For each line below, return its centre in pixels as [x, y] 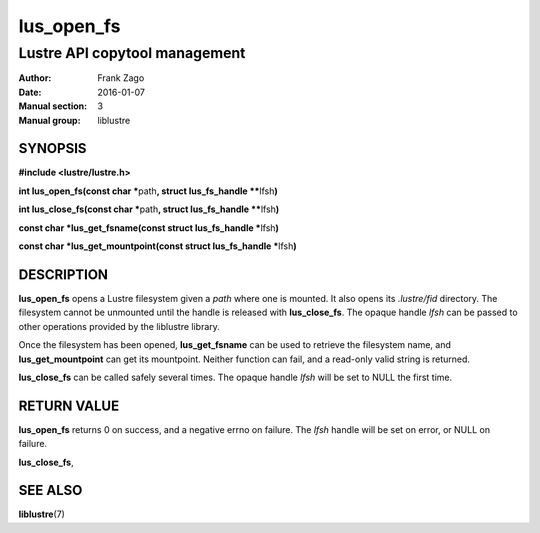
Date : [30, 92]
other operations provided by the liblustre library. [119, 326]
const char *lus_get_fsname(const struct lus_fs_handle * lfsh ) [149, 227]
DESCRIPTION [63, 274]
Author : [35, 78]
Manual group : [49, 120]
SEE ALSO [50, 490]
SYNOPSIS [52, 148]
